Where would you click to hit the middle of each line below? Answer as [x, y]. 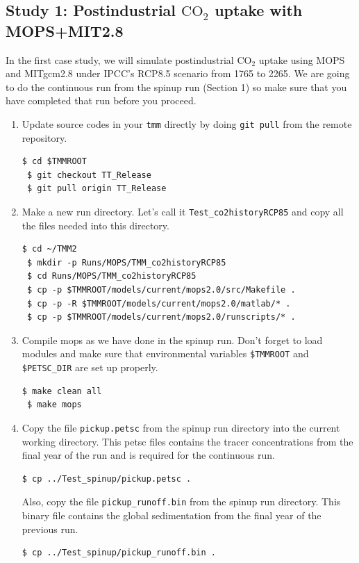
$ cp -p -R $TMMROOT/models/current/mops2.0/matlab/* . [159, 303]
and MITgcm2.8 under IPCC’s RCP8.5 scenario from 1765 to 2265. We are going [178, 73]
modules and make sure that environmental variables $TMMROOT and [165, 353]
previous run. [50, 529]
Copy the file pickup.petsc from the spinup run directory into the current [181, 427]
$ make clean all [62, 391]
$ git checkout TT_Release [89, 175]
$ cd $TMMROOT [54, 162]
